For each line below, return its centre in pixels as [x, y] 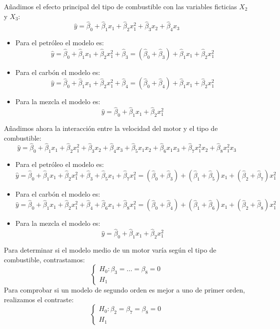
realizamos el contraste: [39, 299]
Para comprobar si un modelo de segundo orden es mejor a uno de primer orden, [125, 290]
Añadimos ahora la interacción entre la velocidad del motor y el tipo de [111, 128]
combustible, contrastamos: [44, 259]
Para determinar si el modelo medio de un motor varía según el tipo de [110, 250]
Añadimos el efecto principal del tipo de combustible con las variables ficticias [120, 6]
